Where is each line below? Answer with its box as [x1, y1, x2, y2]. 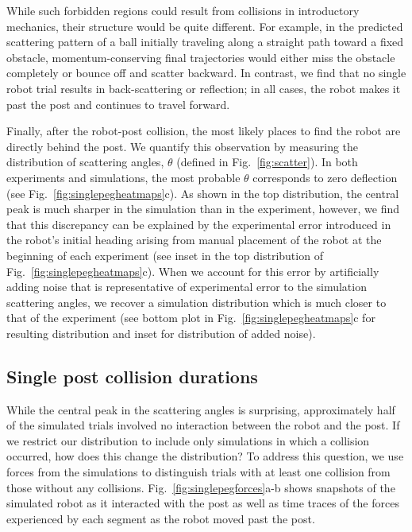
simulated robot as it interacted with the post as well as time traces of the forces [6, 495, 399, 511]
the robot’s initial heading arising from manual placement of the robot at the [6, 231, 382, 248]
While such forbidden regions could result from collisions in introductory [6, 2, 360, 18]
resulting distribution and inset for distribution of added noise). [6, 324, 316, 341]
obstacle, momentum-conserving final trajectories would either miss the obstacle [6, 49, 395, 65]
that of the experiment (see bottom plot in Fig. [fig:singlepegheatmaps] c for [6, 309, 375, 326]
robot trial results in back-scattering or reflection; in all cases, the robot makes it [6, 80, 401, 96]
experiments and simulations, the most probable [6, 169, 241, 185]
